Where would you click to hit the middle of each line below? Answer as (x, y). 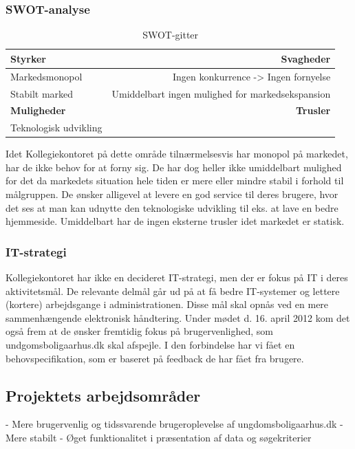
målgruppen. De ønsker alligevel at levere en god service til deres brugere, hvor (172, 194)
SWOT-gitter (171, 35)
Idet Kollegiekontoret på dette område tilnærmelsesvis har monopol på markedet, (177, 154)
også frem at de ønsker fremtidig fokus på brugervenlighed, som (140, 331)
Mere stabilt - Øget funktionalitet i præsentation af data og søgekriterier (159, 438)
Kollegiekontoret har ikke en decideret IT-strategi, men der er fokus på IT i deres (177, 277)
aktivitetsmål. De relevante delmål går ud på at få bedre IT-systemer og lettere (173, 291)
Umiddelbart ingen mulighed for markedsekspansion (221, 93)
